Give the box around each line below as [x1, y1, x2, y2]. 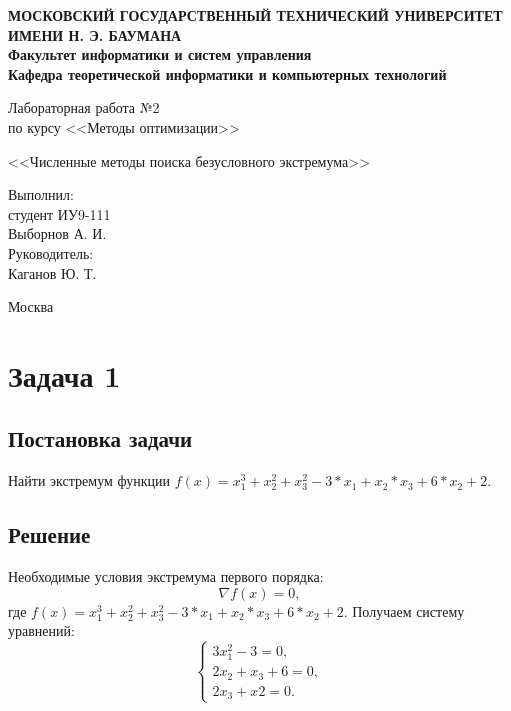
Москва [8, 296, 54, 317]
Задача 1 [8, 354, 121, 395]
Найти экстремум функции [8, 470, 170, 491]
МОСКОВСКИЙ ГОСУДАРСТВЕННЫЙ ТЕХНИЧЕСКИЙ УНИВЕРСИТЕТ [8, 5, 503, 25]
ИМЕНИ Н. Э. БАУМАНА [8, 24, 182, 45]
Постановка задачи [8, 423, 193, 454]
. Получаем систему [343, 600, 465, 621]
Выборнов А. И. [8, 223, 107, 244]
